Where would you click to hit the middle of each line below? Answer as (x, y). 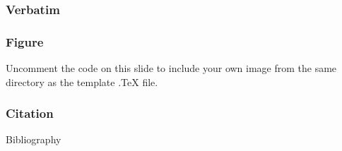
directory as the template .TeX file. (82, 81)
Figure (25, 41)
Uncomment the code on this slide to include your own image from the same (171, 68)
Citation (30, 113)
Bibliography (34, 139)
